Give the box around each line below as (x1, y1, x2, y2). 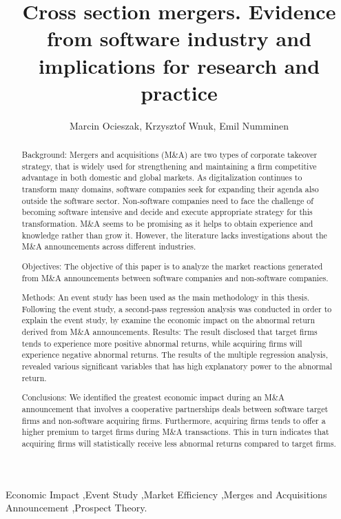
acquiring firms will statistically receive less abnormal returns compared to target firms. (21, 437, 336, 449)
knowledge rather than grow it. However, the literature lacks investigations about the (21, 229, 327, 241)
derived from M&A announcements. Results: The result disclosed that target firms (21, 326, 318, 338)
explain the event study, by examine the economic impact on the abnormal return (21, 314, 316, 326)
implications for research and (38, 51, 320, 79)
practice (141, 78, 218, 106)
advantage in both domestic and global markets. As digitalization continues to (21, 172, 302, 183)
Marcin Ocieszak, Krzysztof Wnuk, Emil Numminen (69, 118, 289, 132)
